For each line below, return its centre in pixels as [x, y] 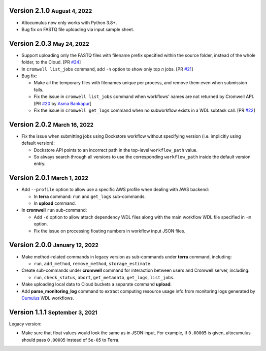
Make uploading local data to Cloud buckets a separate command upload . [97, 284]
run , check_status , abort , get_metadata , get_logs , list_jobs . [104, 277]
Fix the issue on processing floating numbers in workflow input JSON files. [110, 231]
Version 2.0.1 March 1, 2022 [49, 178]
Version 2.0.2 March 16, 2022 [51, 124]
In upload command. [55, 203]
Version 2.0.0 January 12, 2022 [54, 245]
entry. [40, 164]
